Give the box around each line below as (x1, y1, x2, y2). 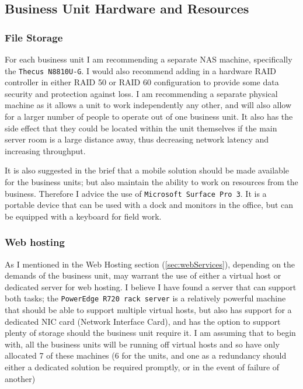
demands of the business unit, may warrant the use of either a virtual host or (5, 269, 281, 282)
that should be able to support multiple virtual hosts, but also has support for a (5, 304, 292, 316)
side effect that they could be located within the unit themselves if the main (5, 121, 277, 134)
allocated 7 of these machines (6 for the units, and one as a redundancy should (5, 349, 287, 362)
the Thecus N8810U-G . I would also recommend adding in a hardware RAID (5, 64, 276, 77)
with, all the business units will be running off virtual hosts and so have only (5, 338, 280, 350)
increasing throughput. (5, 144, 86, 157)
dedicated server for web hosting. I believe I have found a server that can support (5, 280, 297, 293)
